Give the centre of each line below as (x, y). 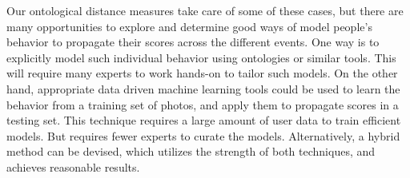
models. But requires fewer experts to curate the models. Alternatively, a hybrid (203, 135)
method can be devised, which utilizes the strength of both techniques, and (191, 151)
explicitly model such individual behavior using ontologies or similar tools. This (201, 57)
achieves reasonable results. (73, 166)
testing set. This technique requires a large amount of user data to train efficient (204, 120)
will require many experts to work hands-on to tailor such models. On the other (202, 73)
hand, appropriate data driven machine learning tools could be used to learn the (203, 88)
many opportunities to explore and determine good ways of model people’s (189, 26)
